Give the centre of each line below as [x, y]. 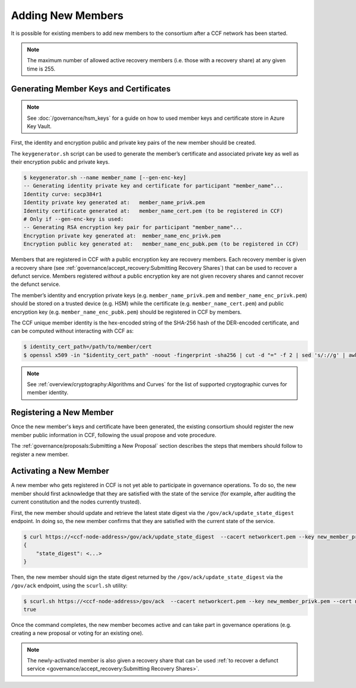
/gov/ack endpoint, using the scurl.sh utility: [69, 585]
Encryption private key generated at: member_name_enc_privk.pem [122, 235]
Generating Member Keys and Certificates [91, 89]
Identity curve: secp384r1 [63, 194]
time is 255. [41, 69]
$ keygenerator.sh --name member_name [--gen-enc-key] [105, 178]
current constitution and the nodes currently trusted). [76, 502]
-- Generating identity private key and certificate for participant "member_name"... [153, 186]
